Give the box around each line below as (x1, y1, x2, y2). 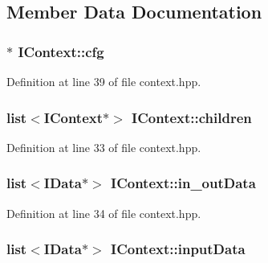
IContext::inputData (111, 239, 246, 259)
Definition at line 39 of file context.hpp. (6, 73, 201, 89)
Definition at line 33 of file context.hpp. (6, 138, 201, 155)
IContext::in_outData (111, 173, 256, 193)
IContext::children (132, 107, 252, 127)
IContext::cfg (18, 41, 104, 61)
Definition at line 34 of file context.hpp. (6, 204, 201, 221)
